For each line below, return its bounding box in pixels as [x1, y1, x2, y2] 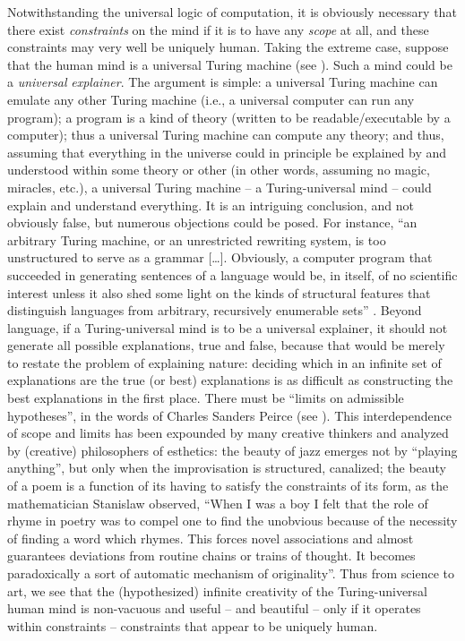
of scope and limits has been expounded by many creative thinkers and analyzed [7, 423, 449, 442]
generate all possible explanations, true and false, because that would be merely [7, 336, 445, 355]
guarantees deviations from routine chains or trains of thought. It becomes [7, 546, 416, 565]
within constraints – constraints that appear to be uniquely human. [7, 616, 378, 635]
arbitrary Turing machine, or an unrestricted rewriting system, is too [7, 230, 386, 249]
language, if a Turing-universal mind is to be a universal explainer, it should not [7, 318, 448, 337]
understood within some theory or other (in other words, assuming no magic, [7, 160, 430, 179]
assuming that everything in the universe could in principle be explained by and [7, 142, 447, 161]
